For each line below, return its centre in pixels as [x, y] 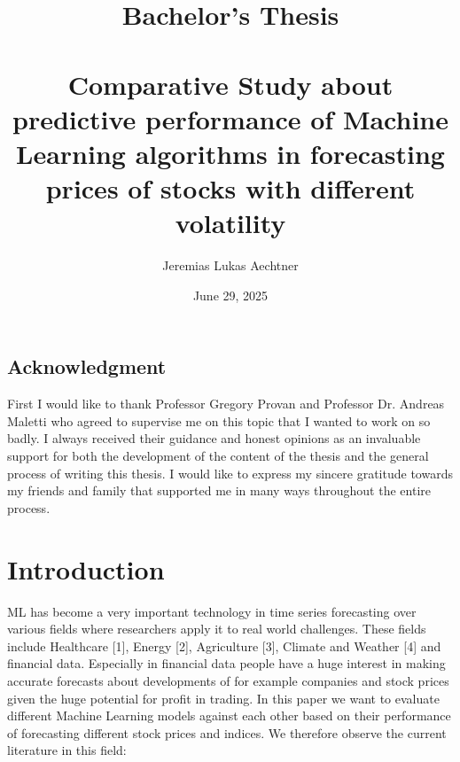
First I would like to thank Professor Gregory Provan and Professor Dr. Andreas [226, 404]
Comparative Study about [230, 84]
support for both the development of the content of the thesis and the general [218, 456]
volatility [230, 223]
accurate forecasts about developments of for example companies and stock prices [228, 680]
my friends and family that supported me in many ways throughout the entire [219, 490]
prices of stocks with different [230, 188]
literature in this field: [67, 750]
